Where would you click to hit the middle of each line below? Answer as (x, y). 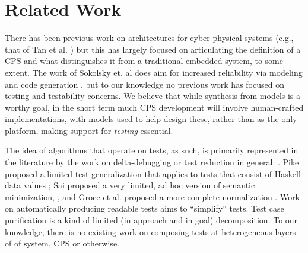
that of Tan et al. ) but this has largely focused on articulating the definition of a (153, 49)
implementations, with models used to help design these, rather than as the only (151, 119)
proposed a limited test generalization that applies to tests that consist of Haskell (153, 173)
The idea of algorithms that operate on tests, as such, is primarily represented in (152, 150)
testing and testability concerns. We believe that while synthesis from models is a (153, 96)
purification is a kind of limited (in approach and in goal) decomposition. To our (151, 220)
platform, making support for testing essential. (89, 130)
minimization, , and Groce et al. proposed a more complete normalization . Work (153, 196)
